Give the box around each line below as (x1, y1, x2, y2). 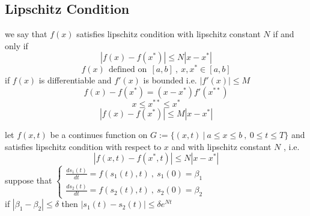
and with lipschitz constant (171, 140, 272, 152)
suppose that (5, 174, 52, 187)
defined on (108, 65, 147, 74)
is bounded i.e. (143, 74, 197, 86)
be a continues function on (50, 128, 148, 141)
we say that (5, 28, 47, 40)
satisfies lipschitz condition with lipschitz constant (76, 28, 261, 40)
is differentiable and (38, 74, 112, 86)
